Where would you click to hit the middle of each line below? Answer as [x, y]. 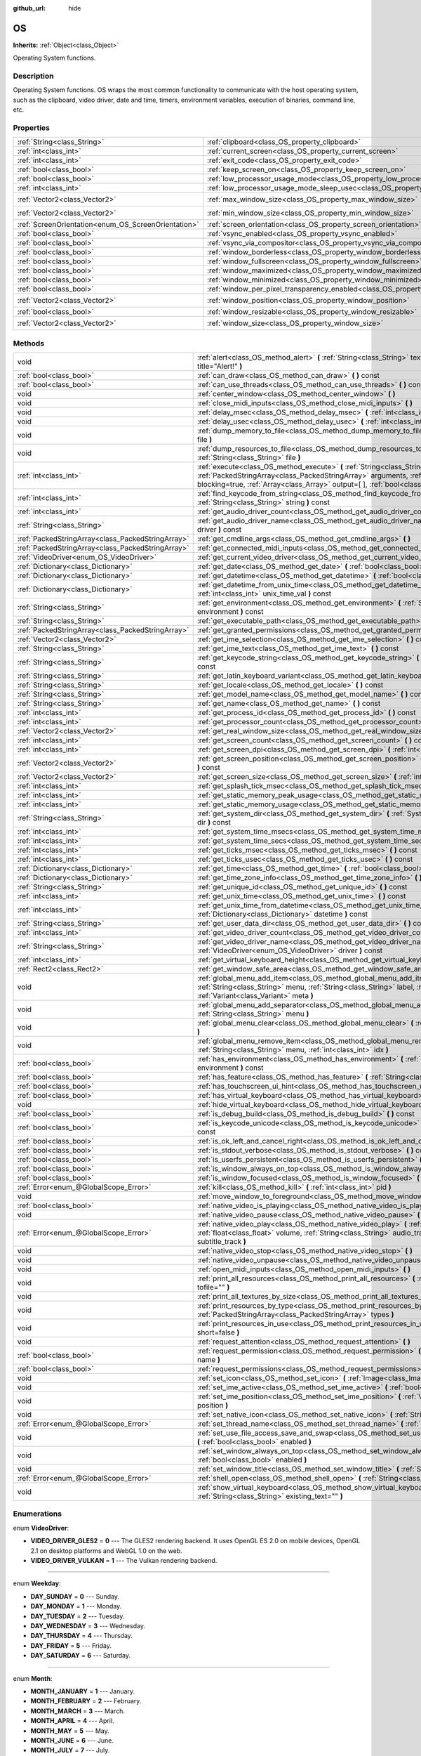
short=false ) [218, 1332]
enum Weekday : [37, 1583]
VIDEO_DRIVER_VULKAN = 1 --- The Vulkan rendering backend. [124, 1561]
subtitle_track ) [221, 1242]
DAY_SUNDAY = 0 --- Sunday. [75, 1596]
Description [33, 76]
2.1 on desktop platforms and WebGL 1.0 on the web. [106, 1551]
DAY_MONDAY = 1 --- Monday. [76, 1606]
